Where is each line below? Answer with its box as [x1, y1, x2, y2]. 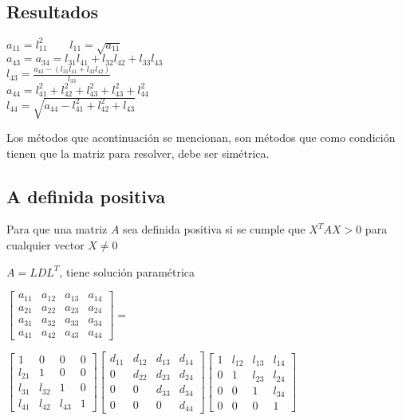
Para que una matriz [6, 221, 108, 237]
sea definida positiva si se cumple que [123, 221, 305, 237]
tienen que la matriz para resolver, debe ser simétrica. [6, 144, 270, 161]
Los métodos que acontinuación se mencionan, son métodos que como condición [6, 128, 396, 145]
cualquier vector [6, 236, 85, 253]
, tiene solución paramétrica [59, 263, 195, 280]
